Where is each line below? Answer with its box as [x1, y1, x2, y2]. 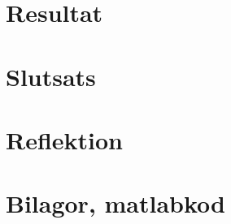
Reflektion [6, 123, 124, 156]
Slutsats [6, 59, 96, 93]
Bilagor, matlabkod [6, 187, 226, 220]
